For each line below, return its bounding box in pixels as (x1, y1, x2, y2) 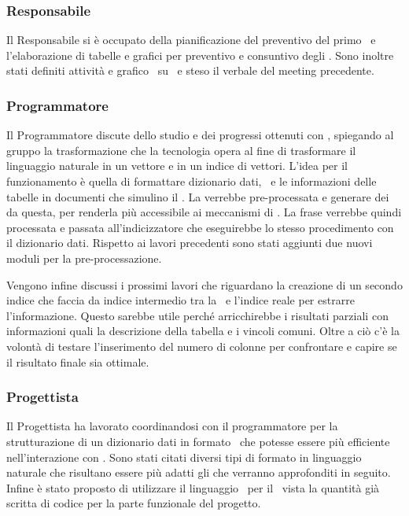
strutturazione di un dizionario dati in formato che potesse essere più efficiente (6, 433, 390, 449)
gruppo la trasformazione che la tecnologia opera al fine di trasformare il (6, 142, 356, 158)
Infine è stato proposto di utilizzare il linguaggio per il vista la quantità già (6, 479, 380, 496)
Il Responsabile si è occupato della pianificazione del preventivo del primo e (6, 31, 376, 48)
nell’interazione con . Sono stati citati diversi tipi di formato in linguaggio (6, 448, 362, 465)
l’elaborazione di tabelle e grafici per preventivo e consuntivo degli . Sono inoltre (6, 46, 394, 63)
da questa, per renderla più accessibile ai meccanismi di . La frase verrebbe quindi (6, 204, 402, 220)
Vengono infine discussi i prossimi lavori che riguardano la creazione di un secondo (6, 276, 403, 293)
